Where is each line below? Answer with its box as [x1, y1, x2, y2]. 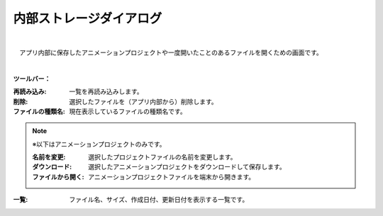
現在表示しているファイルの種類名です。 [69, 107, 187, 115]
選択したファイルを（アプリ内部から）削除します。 [69, 97, 218, 106]
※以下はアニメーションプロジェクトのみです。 [32, 140, 166, 148]
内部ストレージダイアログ [13, 11, 162, 26]
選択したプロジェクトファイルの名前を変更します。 [88, 153, 237, 161]
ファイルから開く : [32, 172, 84, 181]
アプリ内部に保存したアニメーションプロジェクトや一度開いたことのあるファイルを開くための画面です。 [18, 48, 323, 57]
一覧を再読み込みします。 [69, 87, 143, 96]
